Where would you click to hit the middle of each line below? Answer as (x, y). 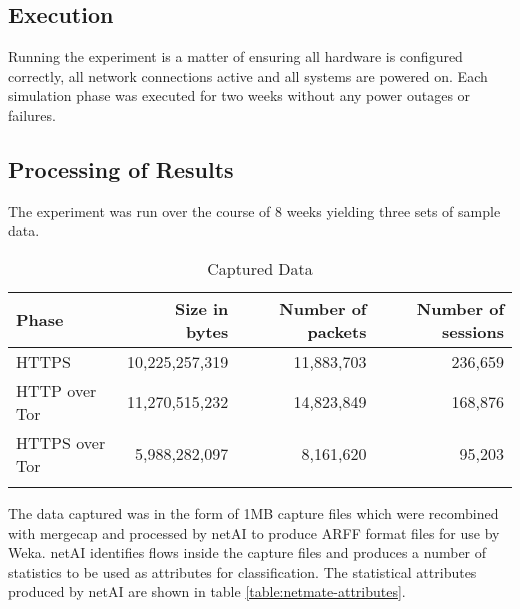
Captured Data (260, 268)
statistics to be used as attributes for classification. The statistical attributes (242, 571)
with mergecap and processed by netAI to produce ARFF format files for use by (254, 532)
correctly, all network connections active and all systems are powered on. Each (248, 75)
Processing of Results (121, 168)
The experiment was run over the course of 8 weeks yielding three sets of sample (254, 210)
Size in (201, 308)
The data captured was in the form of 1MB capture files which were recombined (253, 512)
